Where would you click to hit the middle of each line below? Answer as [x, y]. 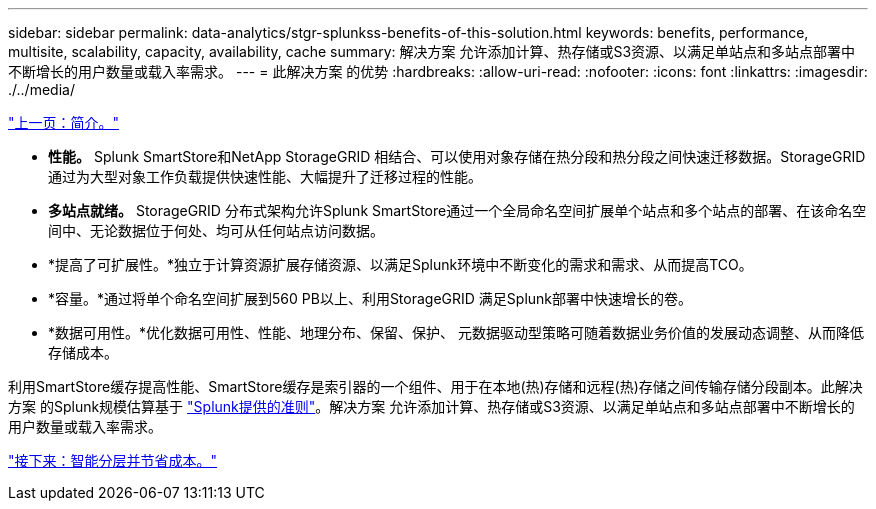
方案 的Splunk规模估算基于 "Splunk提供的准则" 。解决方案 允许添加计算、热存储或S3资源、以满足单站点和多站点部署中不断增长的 [431, 406]
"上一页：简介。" [64, 122]
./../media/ [41, 89]
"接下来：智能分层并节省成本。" [113, 460]
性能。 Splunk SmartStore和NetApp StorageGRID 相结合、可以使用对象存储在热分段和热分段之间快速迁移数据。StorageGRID [457, 156]
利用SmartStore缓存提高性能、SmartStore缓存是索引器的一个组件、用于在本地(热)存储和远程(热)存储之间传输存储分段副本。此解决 [435, 386]
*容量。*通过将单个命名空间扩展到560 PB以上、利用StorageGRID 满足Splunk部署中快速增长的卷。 [370, 298]
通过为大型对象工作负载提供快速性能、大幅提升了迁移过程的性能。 [265, 176]
